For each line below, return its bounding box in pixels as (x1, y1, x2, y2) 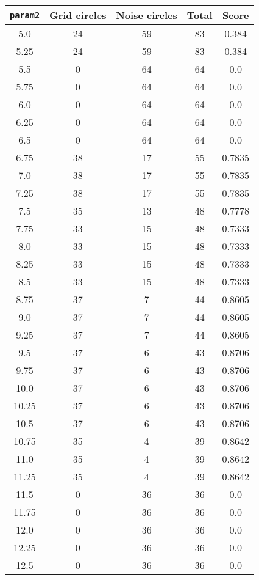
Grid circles (49, 8, 107, 22)
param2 (10, 10, 40, 20)
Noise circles (116, 8, 177, 22)
